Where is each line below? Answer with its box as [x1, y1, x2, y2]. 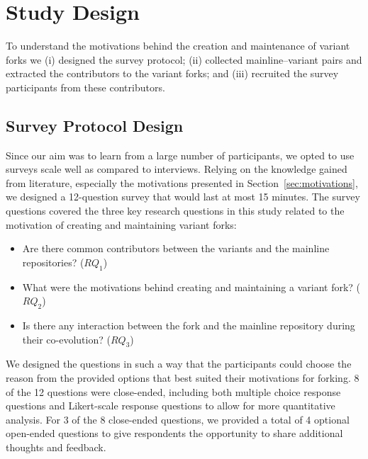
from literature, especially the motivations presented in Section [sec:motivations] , [6, 175, 358, 190]
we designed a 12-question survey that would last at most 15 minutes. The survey [6, 189, 360, 204]
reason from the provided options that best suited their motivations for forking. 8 [6, 370, 359, 385]
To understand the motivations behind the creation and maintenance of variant [6, 38, 350, 53]
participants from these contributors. [6, 79, 165, 94]
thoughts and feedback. [6, 440, 106, 454]
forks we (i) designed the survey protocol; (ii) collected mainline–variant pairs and [6, 52, 362, 67]
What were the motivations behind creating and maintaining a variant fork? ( [22, 279, 361, 294]
